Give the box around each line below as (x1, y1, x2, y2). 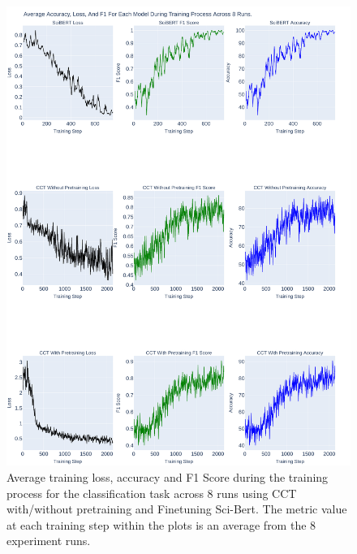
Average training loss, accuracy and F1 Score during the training (6, 468, 329, 485)
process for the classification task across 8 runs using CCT (6, 484, 297, 501)
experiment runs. (6, 532, 91, 549)
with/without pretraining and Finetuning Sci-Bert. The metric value (6, 500, 347, 517)
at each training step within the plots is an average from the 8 (6, 516, 316, 533)
